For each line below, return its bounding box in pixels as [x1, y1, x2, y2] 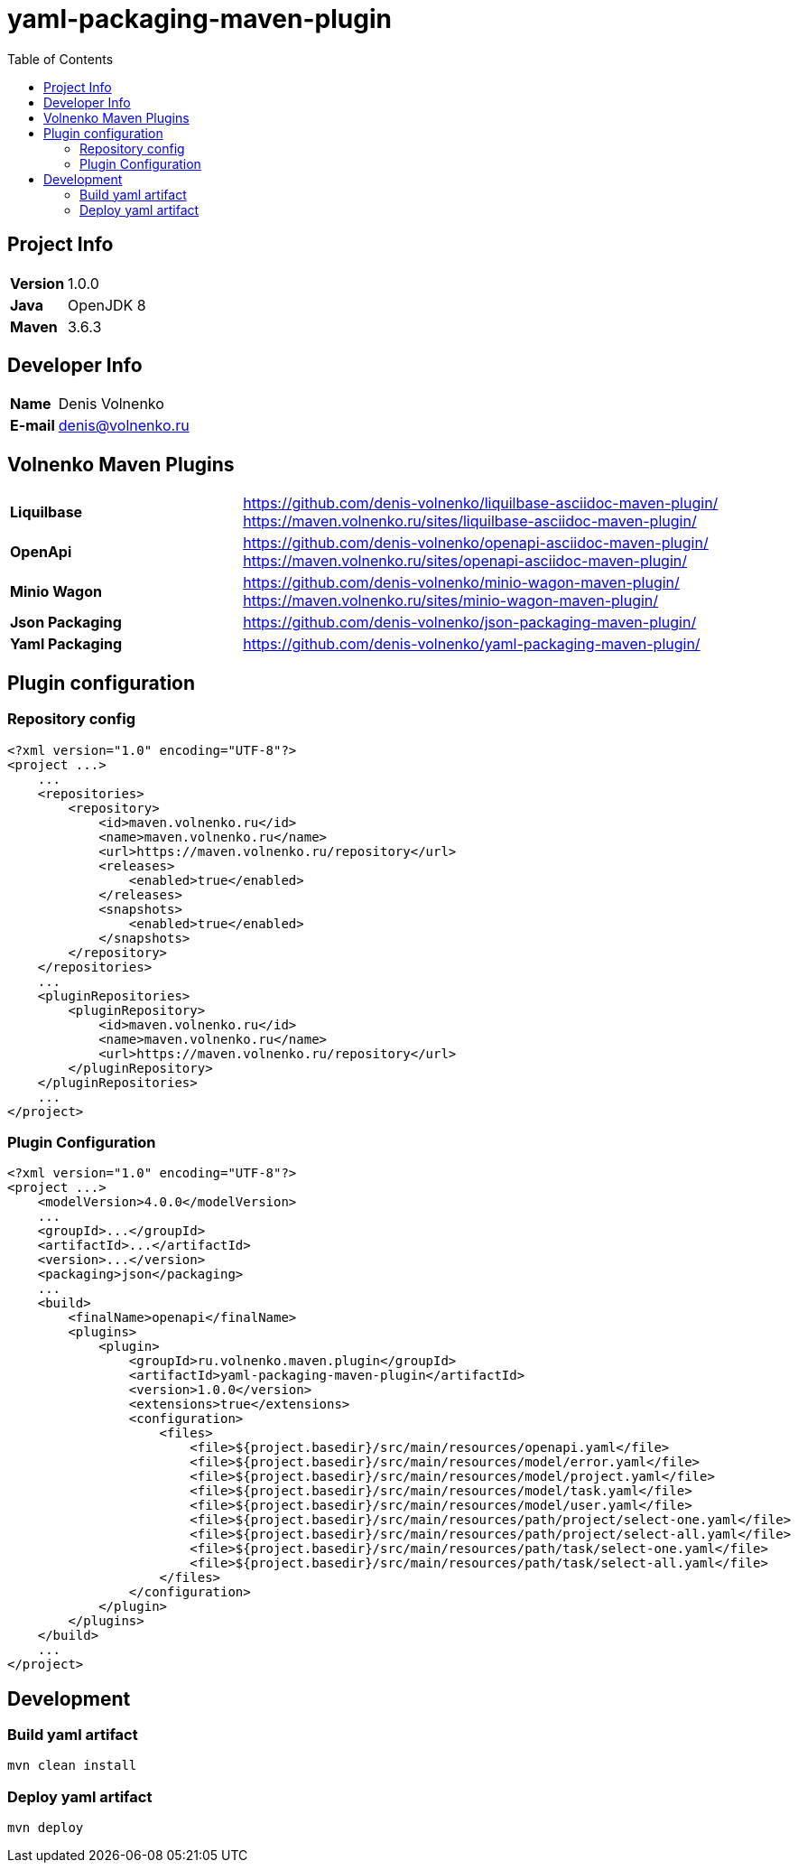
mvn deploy [7, 1820, 84, 1836]
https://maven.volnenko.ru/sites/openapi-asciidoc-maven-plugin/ [243, 552, 688, 571]
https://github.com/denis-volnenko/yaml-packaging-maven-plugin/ [243, 635, 701, 654]
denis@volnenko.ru [58, 416, 190, 435]
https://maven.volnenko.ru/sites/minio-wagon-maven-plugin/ [243, 591, 659, 610]
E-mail [10, 416, 55, 435]
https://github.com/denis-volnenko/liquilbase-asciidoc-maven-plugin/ [243, 494, 719, 513]
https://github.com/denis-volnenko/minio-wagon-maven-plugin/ [243, 573, 680, 592]
